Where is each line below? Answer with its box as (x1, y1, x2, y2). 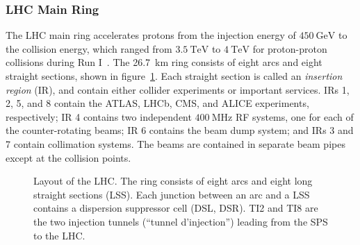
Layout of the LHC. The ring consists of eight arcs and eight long (33, 174, 313, 188)
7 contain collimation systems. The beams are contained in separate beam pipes (6, 136, 345, 151)
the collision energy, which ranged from (6, 41, 172, 56)
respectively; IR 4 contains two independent (6, 109, 192, 124)
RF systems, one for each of (235, 109, 354, 124)
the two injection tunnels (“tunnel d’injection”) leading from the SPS (33, 214, 328, 228)
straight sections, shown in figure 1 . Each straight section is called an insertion (6, 69, 343, 83)
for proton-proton (252, 41, 327, 56)
